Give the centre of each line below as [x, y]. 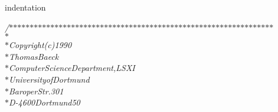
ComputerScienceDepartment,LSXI [72, 68]
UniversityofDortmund [49, 79]
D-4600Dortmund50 [45, 102]
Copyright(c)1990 [40, 45]
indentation [25, 7]
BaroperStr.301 [36, 91]
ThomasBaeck [34, 56]
